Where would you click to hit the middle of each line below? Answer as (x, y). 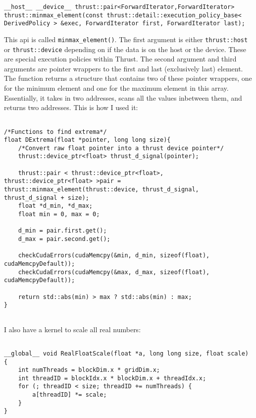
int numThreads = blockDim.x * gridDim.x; (89, 370)
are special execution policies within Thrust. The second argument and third (120, 59)
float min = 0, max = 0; (59, 214)
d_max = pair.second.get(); (64, 239)
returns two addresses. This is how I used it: (71, 107)
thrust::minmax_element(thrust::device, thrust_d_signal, (102, 190)
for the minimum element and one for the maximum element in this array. (116, 88)
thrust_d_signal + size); (47, 198)
